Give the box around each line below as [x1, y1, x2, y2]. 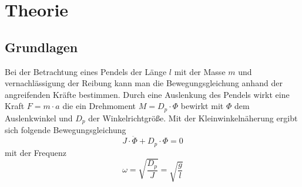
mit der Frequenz [5, 146, 66, 158]
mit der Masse [174, 65, 226, 77]
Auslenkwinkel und [5, 111, 73, 124]
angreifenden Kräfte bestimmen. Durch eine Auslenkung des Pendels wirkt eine [5, 88, 290, 100]
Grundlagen [5, 38, 78, 56]
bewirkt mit [180, 100, 224, 112]
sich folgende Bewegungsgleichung [5, 124, 126, 136]
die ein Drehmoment [62, 100, 136, 112]
